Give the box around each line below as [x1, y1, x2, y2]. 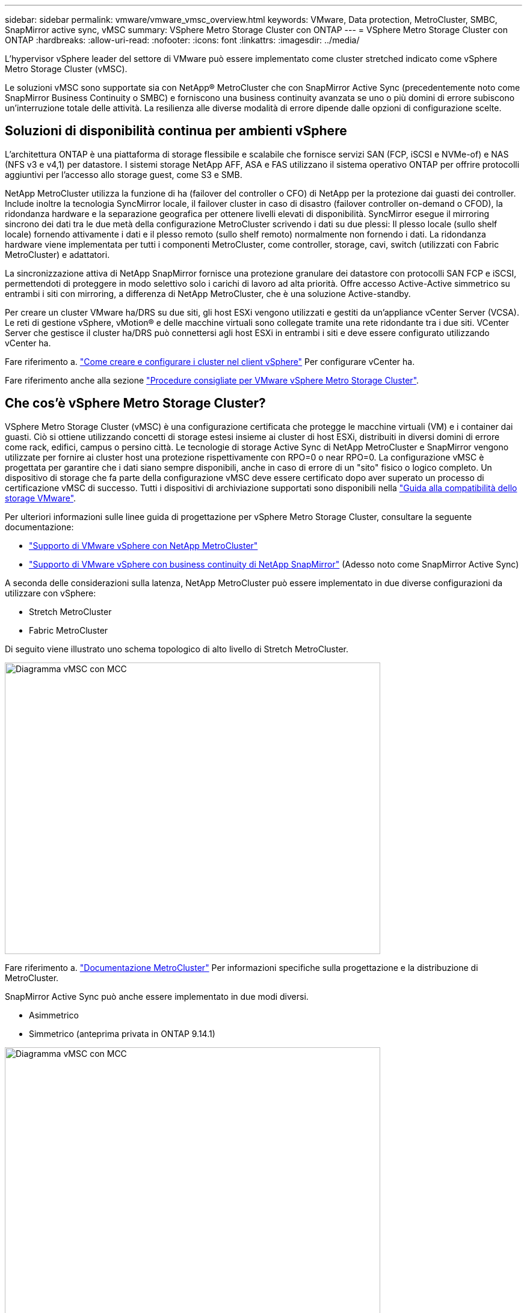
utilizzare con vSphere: [5, 587, 96, 598]
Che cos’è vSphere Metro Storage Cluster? [5, 396, 266, 411]
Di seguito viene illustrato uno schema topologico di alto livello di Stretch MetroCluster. [5, 643, 349, 654]
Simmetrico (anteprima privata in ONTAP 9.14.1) [29, 1028, 215, 1039]
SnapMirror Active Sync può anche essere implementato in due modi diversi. [5, 991, 309, 1002]
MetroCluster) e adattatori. [5, 249, 110, 260]
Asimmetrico [29, 1009, 79, 1020]
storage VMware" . [5, 492, 76, 503]
